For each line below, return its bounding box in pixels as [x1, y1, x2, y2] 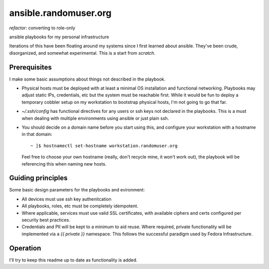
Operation [9, 244, 41, 252]
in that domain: [21, 131, 52, 137]
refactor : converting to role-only [9, 25, 76, 31]
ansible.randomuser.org [9, 7, 112, 18]
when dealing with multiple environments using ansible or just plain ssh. [21, 115, 169, 121]
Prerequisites [9, 63, 52, 72]
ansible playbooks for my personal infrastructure [9, 34, 109, 40]
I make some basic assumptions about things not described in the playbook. [9, 76, 166, 82]
